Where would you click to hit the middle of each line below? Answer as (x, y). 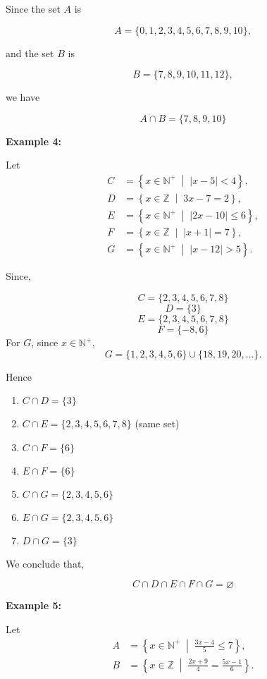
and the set (30, 53)
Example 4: (33, 141)
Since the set (33, 8)
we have (23, 97)
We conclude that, (45, 563)
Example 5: (33, 605)
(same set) (157, 423)
